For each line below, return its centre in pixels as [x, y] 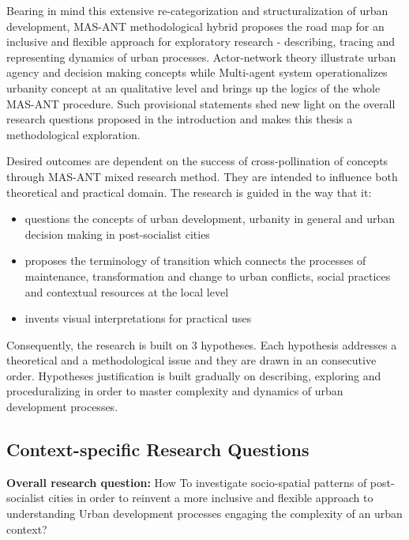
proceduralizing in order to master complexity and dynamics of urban [175, 391]
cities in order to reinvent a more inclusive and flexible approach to [211, 498]
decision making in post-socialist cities [117, 234]
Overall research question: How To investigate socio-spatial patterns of [187, 482]
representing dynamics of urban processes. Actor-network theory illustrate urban [201, 57]
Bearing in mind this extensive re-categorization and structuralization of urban [197, 10]
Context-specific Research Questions [158, 449]
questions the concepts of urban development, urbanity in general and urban [210, 219]
